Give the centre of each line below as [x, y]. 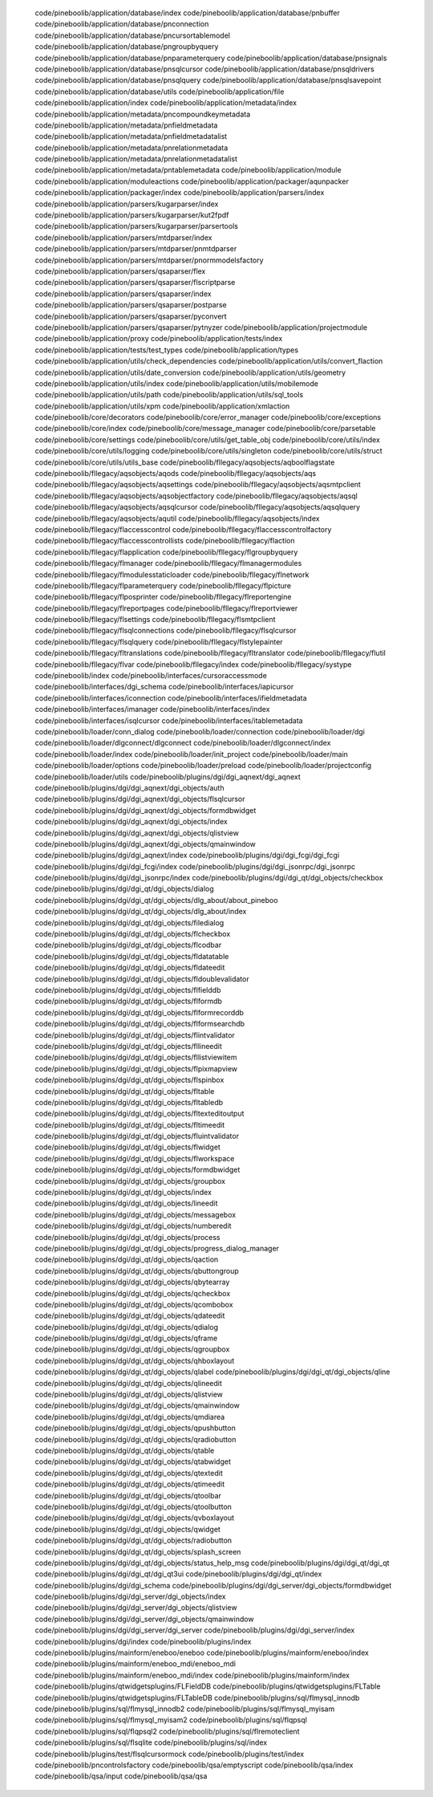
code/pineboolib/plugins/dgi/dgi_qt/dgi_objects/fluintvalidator [137, 1136]
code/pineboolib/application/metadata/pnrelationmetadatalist [136, 159]
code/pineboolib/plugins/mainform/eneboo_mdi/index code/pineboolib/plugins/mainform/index [192, 1675]
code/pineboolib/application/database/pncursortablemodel [132, 35]
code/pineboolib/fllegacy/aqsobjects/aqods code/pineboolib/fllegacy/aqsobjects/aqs [176, 474]
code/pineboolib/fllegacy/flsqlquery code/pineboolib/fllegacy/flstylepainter [159, 641]
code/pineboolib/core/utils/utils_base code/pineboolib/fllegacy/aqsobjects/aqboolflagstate [185, 462]
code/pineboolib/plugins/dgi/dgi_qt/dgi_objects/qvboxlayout [135, 1518]
